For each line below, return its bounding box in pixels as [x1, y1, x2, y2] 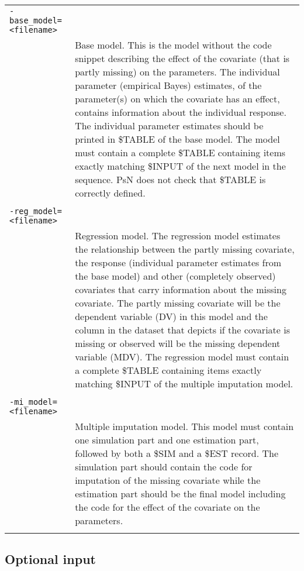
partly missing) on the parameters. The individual [75, 65, 280, 78]
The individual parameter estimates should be [75, 119, 264, 132]
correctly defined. [75, 186, 146, 199]
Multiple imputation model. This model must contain [75, 419, 294, 433]
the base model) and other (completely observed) [75, 269, 276, 283]
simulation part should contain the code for [75, 460, 253, 473]
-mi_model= [9, 397, 57, 407]
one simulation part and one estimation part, [75, 433, 259, 446]
